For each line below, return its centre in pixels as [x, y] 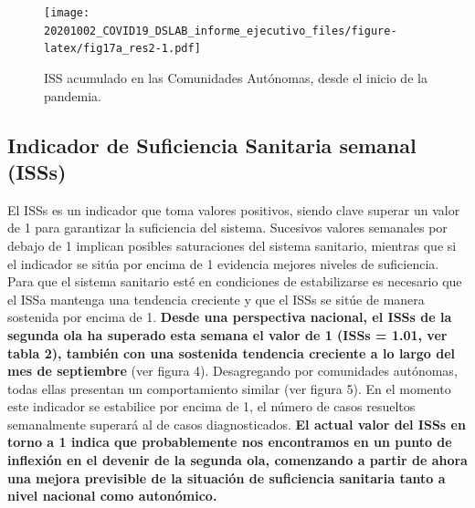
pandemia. [73, 95]
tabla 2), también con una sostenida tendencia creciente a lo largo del [232, 352]
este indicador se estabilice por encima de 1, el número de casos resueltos [211, 406]
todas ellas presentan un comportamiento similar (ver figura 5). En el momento [229, 388]
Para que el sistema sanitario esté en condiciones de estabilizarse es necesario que [235, 281]
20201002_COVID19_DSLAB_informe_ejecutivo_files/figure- [221, 31]
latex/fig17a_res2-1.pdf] [122, 49]
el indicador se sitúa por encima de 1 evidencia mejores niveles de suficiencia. [223, 263]
